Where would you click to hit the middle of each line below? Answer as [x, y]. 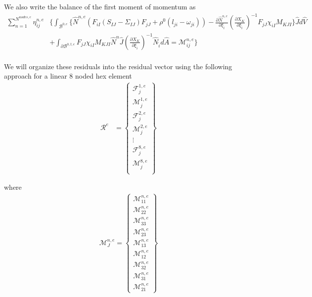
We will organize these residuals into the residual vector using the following [118, 66]
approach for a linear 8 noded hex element [68, 76]
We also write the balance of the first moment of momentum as [100, 6]
